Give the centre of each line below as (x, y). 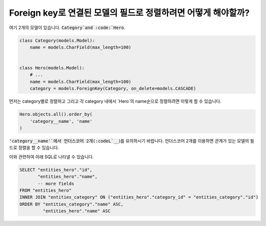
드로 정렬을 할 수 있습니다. (34, 148)
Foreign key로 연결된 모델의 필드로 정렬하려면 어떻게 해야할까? (129, 13)
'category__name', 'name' (61, 121)
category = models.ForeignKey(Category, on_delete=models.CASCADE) (113, 89)
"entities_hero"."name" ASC (77, 211)
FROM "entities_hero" (46, 190)
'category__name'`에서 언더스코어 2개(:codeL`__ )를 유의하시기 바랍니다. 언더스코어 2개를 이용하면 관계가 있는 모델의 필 (132, 141)
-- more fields (56, 184)
